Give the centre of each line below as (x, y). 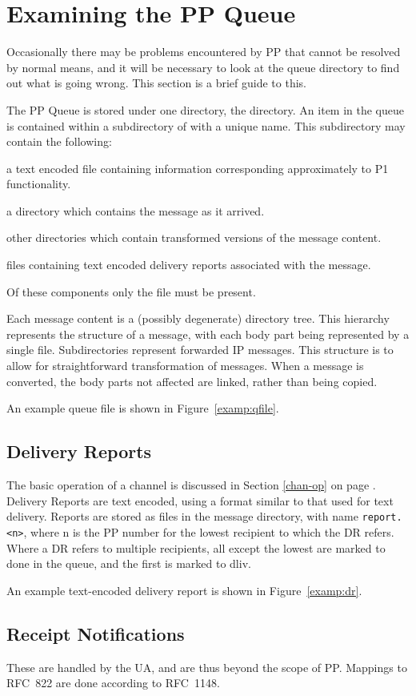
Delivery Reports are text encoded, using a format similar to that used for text (200, 500)
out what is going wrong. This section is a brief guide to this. (156, 83)
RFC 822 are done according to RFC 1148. (113, 683)
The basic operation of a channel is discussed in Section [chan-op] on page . (191, 485)
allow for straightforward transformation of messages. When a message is (185, 366)
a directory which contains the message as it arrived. (136, 210)
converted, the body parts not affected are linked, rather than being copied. (192, 381)
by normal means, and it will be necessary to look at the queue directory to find (203, 67)
